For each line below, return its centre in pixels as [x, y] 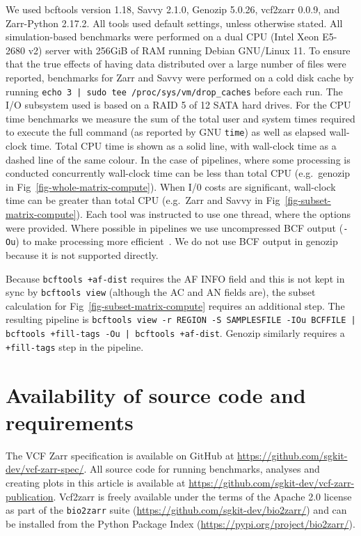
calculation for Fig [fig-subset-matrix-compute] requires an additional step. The [175, 305]
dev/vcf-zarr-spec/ [45, 469]
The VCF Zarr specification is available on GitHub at [120, 455]
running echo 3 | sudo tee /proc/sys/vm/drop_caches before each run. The [174, 91]
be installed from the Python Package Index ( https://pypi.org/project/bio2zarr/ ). [180, 523]
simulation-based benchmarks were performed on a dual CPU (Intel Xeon [162, 37]
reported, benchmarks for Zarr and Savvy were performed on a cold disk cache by [180, 77]
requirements [70, 421]
